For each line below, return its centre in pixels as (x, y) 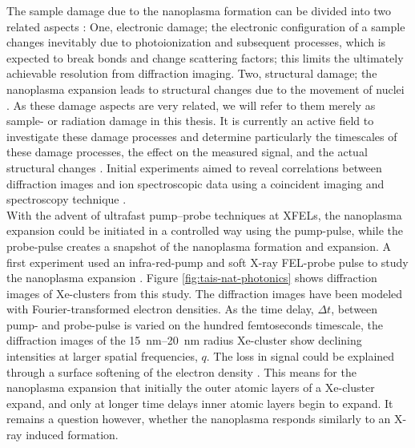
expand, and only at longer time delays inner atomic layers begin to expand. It (200, 403)
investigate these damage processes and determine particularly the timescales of (202, 136)
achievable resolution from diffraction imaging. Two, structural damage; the (192, 73)
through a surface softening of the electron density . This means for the (181, 371)
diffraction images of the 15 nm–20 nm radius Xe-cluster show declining (184, 340)
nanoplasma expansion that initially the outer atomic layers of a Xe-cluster (191, 387)
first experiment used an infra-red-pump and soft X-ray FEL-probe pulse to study (207, 262)
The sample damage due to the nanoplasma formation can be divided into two (199, 10)
